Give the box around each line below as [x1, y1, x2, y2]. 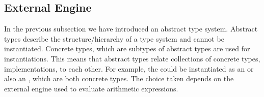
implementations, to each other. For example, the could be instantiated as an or [4, 63, 254, 74]
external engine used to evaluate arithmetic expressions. [4, 83, 178, 93]
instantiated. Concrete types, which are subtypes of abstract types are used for [4, 43, 250, 54]
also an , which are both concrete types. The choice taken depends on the [4, 73, 234, 84]
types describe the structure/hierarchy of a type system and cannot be [4, 33, 224, 44]
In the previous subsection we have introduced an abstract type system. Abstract [4, 23, 258, 34]
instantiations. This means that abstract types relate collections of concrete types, [4, 53, 260, 63]
